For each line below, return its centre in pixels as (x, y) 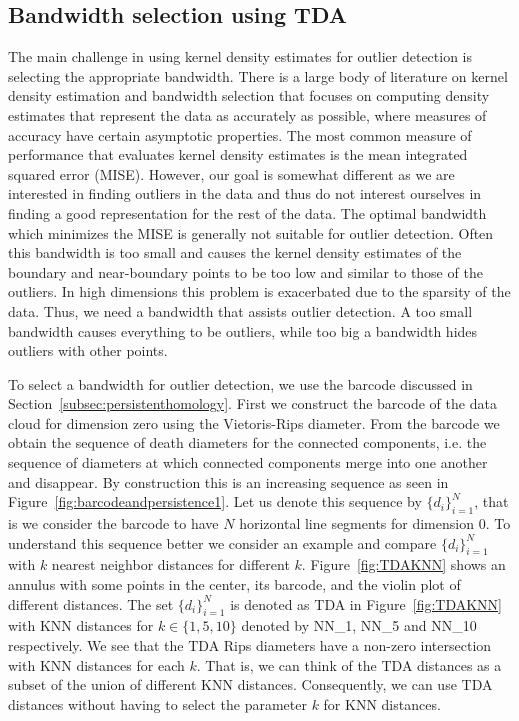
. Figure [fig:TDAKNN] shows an (403, 564)
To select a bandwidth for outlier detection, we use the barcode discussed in (240, 383)
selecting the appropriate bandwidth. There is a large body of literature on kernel (258, 75)
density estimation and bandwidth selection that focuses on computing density (249, 95)
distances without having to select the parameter (157, 703)
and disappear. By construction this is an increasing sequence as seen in (228, 481)
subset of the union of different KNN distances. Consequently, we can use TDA (250, 684)
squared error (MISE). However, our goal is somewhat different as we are (231, 173)
